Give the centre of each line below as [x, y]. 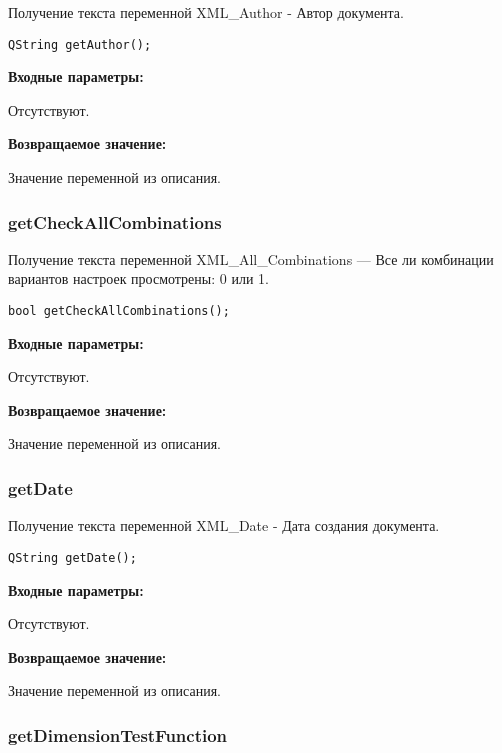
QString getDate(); [72, 557]
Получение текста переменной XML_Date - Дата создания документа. [224, 525]
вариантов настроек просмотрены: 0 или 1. [138, 278]
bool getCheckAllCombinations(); [119, 311]
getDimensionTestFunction [118, 734]
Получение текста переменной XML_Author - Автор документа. [206, 12]
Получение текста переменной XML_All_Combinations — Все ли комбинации [251, 258]
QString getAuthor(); [80, 44]
